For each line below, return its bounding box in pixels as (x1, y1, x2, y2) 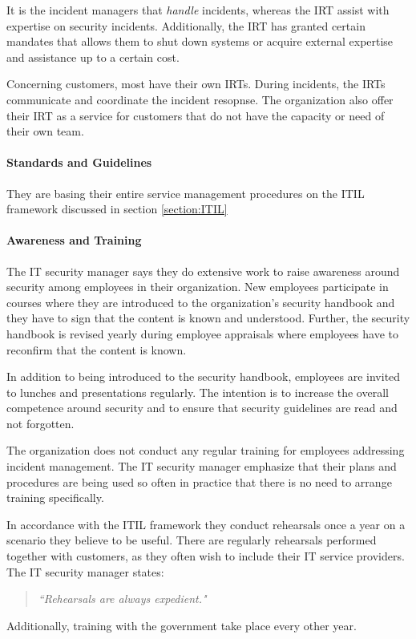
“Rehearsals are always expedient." (38, 590, 207, 607)
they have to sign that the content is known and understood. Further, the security (6, 309, 410, 326)
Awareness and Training (6, 232, 142, 249)
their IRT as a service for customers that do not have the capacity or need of (6, 107, 385, 123)
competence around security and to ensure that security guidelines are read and (6, 399, 398, 416)
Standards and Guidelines (6, 154, 152, 171)
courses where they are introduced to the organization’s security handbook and (6, 293, 395, 310)
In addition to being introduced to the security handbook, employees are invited (6, 368, 401, 385)
